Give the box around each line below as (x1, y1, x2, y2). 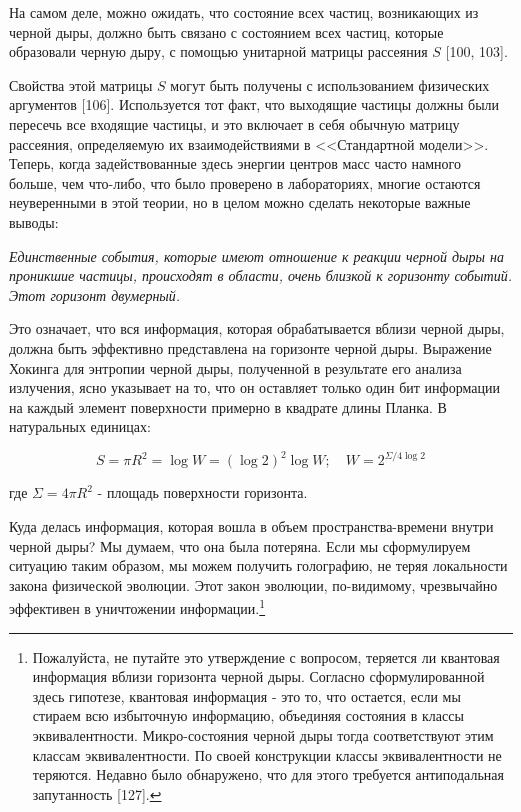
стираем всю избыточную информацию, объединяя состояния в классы (32, 705, 464, 726)
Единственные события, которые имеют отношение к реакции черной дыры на (9, 245, 504, 266)
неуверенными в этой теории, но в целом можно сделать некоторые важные (9, 192, 471, 213)
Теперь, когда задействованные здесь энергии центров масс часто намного (9, 153, 462, 174)
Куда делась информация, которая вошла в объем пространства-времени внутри (9, 515, 494, 536)
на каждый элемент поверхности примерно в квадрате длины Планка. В (9, 396, 447, 417)
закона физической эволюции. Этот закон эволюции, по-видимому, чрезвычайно (9, 574, 498, 595)
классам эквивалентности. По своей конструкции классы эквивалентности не (32, 744, 502, 765)
